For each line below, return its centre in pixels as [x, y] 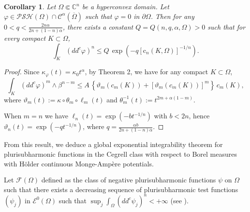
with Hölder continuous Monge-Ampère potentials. [79, 163]
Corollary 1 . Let [30, 6]
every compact [25, 38]
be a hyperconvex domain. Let [125, 6]
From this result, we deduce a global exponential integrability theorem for [113, 144]
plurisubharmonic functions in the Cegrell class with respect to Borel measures [121, 154]
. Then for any [172, 16]
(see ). [179, 200]
